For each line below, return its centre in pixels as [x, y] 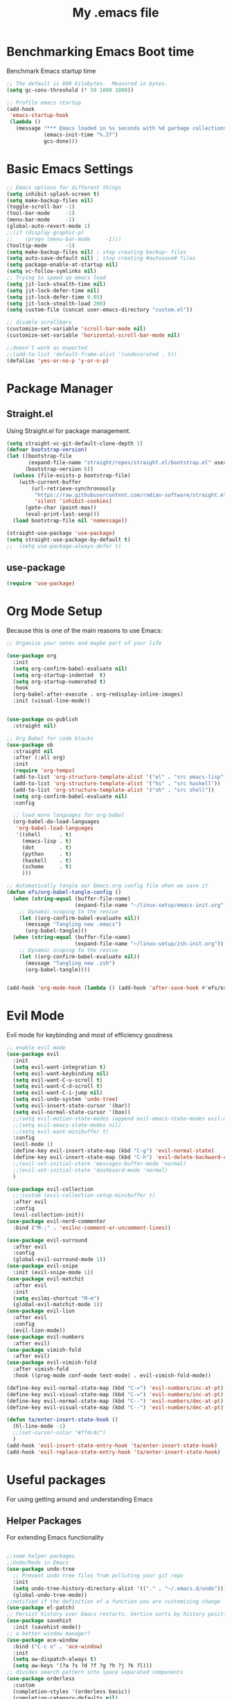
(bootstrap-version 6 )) [59, 469]
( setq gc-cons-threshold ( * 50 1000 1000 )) [70, 90]
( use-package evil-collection [50, 1189]
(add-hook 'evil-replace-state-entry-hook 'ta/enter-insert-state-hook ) [114, 1452]
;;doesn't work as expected [47, 348]
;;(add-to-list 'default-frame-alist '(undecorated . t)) [92, 354]
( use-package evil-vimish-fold [52, 1363]
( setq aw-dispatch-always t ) [55, 1660]
